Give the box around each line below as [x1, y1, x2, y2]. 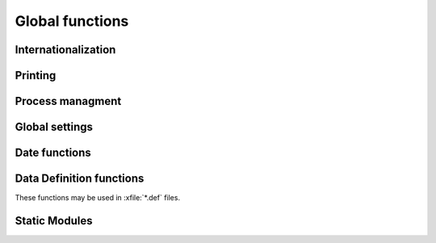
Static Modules [15, 214, 93, 228]
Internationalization [15, 43, 116, 57]
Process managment [15, 94, 122, 108]
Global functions [15, 12, 129, 30]
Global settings [15, 120, 93, 134]
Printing [15, 69, 57, 82]
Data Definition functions [15, 172, 145, 186]
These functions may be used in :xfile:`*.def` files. [15, 193, 181, 203]
